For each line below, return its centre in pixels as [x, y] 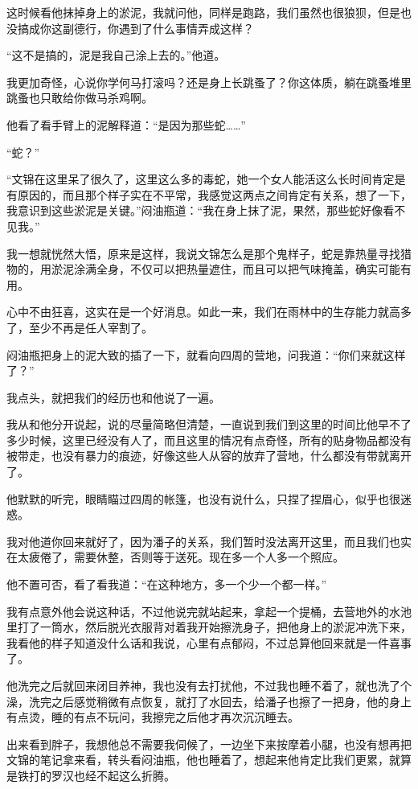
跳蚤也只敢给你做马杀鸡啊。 [80, 98]
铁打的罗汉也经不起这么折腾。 [96, 775]
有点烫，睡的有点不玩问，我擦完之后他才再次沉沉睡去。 [153, 717]
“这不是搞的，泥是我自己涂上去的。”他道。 [116, 55]
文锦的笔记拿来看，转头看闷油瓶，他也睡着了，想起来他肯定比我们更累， [198, 760]
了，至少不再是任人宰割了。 [80, 327]
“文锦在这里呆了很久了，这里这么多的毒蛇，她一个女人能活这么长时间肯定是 [206, 179]
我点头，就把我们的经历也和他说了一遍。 [113, 397]
